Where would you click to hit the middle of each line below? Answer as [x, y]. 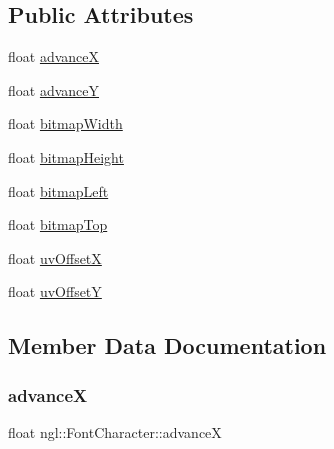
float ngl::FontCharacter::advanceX [115, 431]
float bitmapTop [58, 224]
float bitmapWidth [65, 123]
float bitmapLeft [58, 190]
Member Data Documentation [167, 345]
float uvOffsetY [55, 291]
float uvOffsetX [55, 257]
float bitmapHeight [66, 156]
